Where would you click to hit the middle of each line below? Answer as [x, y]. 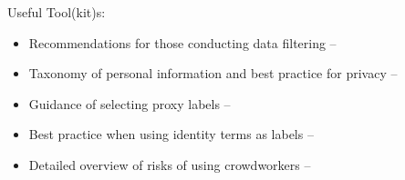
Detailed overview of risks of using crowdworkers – [170, 164]
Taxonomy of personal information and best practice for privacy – [213, 73]
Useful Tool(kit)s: [57, 12]
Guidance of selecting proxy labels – [130, 103]
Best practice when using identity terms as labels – [171, 134]
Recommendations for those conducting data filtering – [182, 42]
